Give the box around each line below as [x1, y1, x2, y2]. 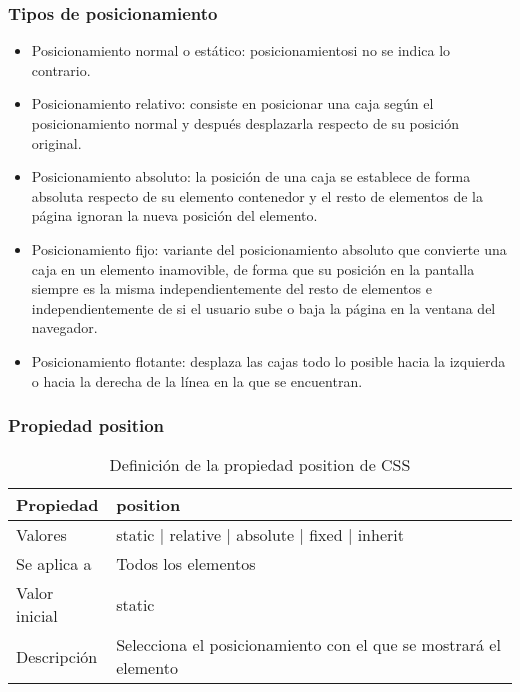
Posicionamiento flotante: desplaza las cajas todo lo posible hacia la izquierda [31, 350, 506, 371]
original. [31, 132, 82, 153]
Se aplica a [16, 552, 92, 576]
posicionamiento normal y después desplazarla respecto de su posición [31, 113, 460, 133]
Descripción [16, 644, 98, 668]
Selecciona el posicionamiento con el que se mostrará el [116, 633, 501, 657]
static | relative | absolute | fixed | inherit [116, 523, 404, 547]
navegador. [31, 317, 98, 338]
